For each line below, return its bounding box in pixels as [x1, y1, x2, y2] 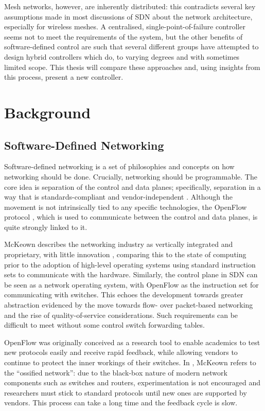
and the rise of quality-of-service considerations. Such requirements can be [4, 309, 238, 320]
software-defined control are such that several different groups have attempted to [4, 41, 259, 52]
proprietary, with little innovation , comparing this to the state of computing [4, 249, 246, 260]
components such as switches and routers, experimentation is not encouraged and [4, 377, 261, 388]
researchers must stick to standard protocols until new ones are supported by [4, 387, 247, 398]
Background [4, 101, 91, 122]
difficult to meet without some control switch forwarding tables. [4, 319, 205, 330]
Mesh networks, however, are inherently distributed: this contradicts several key [4, 1, 256, 11]
